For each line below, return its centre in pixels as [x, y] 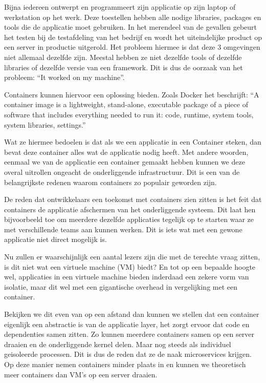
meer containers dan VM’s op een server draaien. [81, 374]
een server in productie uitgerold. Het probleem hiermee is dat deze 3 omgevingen [132, 47]
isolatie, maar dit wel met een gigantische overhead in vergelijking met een [121, 286]
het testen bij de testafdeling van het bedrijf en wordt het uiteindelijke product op [133, 37]
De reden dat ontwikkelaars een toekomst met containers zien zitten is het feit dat [133, 199]
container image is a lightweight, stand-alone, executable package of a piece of [126, 104]
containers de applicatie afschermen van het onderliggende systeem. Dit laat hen [130, 209]
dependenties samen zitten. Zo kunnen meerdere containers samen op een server [129, 334]
